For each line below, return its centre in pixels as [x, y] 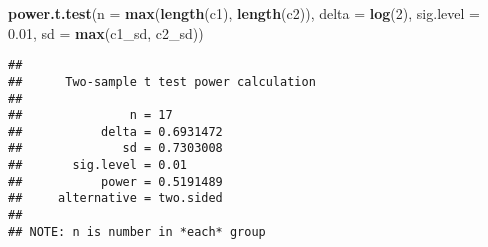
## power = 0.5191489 [115, 181]
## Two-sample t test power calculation [162, 81]
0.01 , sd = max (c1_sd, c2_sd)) [106, 32]
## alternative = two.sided [115, 198]
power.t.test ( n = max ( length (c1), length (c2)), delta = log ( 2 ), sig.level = [244, 13]
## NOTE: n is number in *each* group [137, 231]
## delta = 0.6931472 [115, 131]
